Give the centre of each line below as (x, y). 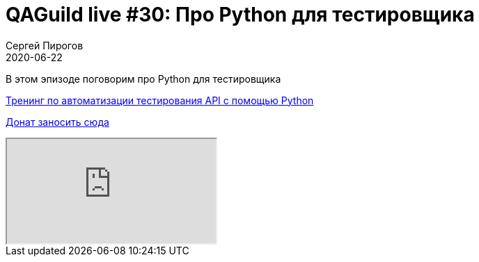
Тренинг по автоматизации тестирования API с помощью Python (160, 100)
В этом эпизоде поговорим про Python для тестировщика (143, 79)
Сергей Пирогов (45, 45)
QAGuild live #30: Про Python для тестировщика (240, 15)
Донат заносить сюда (57, 122)
